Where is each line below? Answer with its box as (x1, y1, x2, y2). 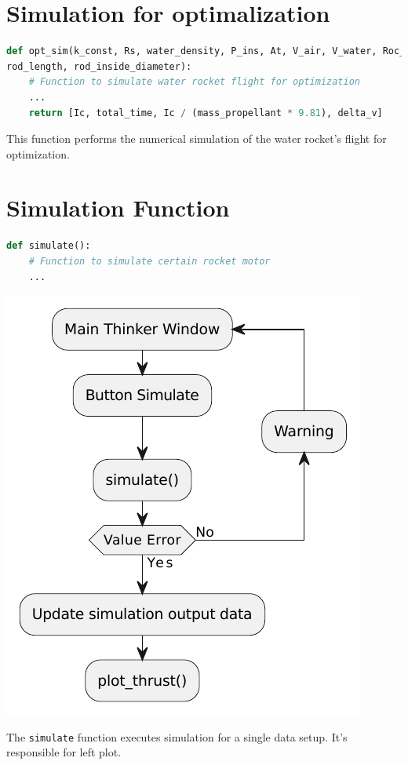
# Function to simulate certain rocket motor (28, 256, 271, 267)
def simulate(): (6, 240, 91, 252)
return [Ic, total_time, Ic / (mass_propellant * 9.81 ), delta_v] (28, 107, 383, 118)
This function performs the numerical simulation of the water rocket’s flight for (6, 130, 387, 147)
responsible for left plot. (6, 744, 122, 760)
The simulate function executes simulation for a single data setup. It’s (6, 728, 348, 745)
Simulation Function (6, 191, 230, 224)
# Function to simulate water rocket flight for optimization (28, 76, 361, 88)
